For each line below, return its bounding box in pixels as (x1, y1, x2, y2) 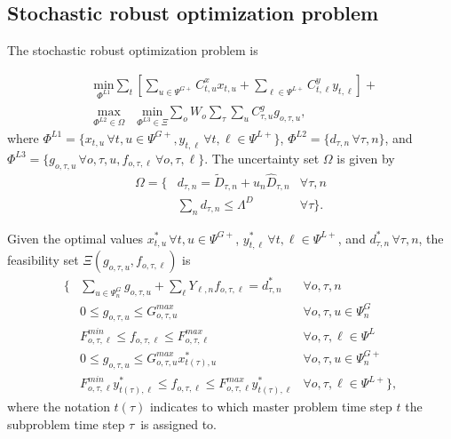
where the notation (7, 397, 110, 416)
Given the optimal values (7, 228, 144, 247)
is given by (336, 148, 395, 167)
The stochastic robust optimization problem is (7, 41, 258, 60)
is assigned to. (140, 414, 217, 433)
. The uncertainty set (204, 148, 320, 167)
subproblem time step (7, 414, 125, 433)
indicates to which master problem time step (149, 397, 392, 416)
